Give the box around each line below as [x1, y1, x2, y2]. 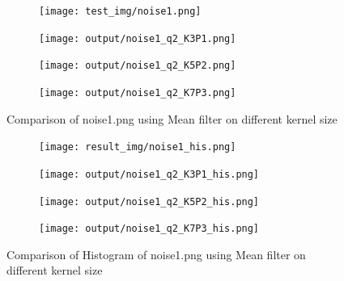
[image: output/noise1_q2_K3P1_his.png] [39, 168, 260, 180]
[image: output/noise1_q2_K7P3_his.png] [39, 223, 260, 235]
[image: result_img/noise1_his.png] [39, 141, 236, 153]
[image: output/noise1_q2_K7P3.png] [39, 86, 236, 99]
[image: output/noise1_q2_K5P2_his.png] [39, 195, 260, 208]
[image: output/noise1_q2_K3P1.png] [39, 32, 236, 44]
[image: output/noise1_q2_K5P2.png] [39, 60, 236, 72]
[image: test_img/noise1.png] [39, 6, 202, 17]
